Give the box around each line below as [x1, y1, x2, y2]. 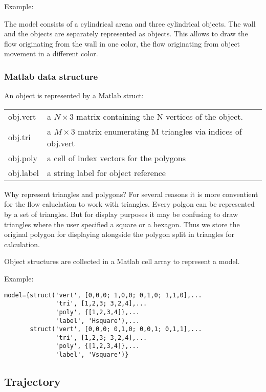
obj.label [8, 166, 39, 179]
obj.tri [8, 131, 31, 143]
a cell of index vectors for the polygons [47, 151, 186, 164]
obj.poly [8, 151, 37, 164]
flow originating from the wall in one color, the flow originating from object [4, 38, 240, 49]
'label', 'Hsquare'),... [55, 317, 140, 324]
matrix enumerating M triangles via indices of [78, 125, 242, 137]
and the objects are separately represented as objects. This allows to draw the [4, 28, 248, 39]
